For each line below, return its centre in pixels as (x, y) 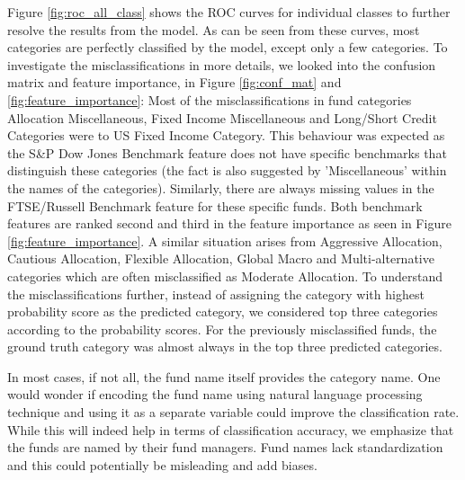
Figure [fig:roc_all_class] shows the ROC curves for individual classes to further (229, 12)
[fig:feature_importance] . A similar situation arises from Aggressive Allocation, (225, 240)
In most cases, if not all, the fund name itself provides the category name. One (224, 376)
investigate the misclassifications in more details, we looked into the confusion (222, 64)
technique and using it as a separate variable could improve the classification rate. (233, 412)
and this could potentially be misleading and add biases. (162, 464)
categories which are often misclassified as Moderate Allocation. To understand (225, 276)
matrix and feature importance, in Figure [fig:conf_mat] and (174, 82)
